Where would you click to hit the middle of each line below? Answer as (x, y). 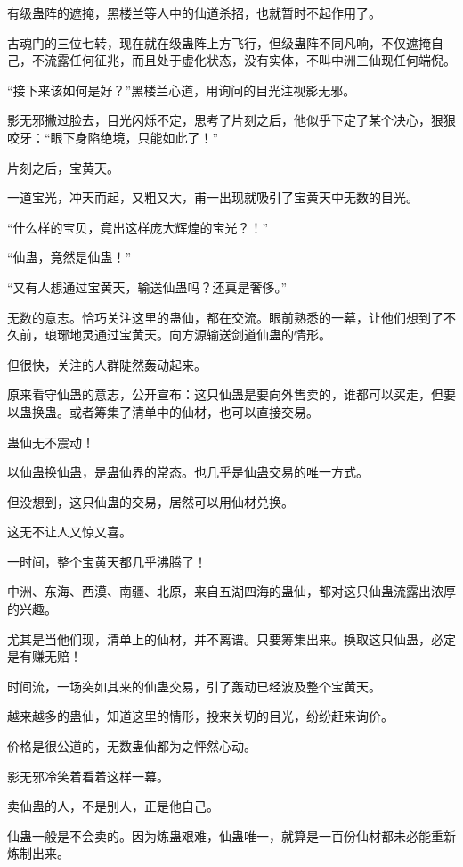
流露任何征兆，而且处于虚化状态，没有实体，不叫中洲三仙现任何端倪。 (250, 60)
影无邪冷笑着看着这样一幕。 (88, 776)
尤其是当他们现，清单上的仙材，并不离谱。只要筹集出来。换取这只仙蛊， (219, 638)
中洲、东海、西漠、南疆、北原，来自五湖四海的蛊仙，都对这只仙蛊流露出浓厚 (231, 591)
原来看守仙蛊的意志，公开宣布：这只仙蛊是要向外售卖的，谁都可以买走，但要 (231, 394)
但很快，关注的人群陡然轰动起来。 (107, 364)
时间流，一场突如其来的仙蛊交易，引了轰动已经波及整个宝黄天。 (194, 686)
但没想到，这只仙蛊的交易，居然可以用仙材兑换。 (150, 501)
